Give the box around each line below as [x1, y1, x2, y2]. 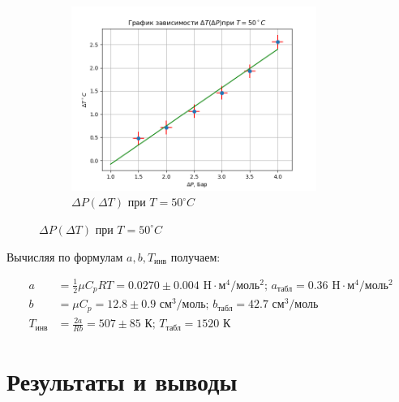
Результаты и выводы [6, 365, 238, 398]
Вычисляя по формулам [6, 248, 123, 265]
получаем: [170, 248, 221, 265]
